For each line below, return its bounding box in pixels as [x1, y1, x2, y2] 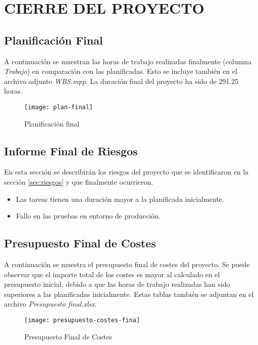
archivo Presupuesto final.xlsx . [4, 298, 97, 309]
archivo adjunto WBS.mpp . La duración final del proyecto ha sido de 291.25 [4, 75, 239, 86]
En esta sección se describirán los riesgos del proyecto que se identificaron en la [4, 166, 249, 177]
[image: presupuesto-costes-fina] [24, 316, 140, 324]
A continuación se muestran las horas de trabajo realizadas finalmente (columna [4, 56, 252, 66]
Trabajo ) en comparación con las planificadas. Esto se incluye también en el [4, 66, 237, 76]
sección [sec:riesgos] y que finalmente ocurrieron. [4, 177, 153, 187]
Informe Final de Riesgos [4, 143, 138, 158]
